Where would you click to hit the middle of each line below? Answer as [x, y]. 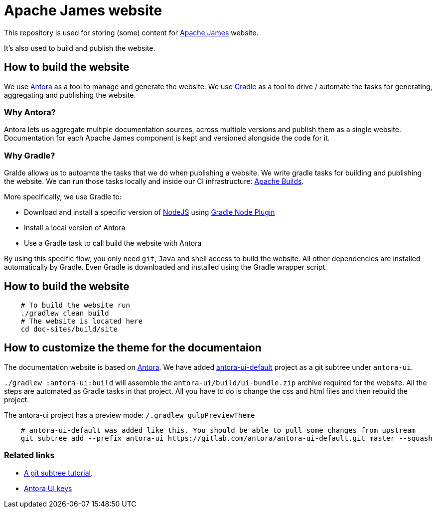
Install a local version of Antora [75, 228]
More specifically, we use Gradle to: [63, 197]
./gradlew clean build [65, 313]
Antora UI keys [48, 488]
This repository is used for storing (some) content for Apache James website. [131, 32]
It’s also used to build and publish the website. [80, 48]
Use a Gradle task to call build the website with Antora [113, 243]
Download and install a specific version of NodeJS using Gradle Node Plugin [149, 212]
